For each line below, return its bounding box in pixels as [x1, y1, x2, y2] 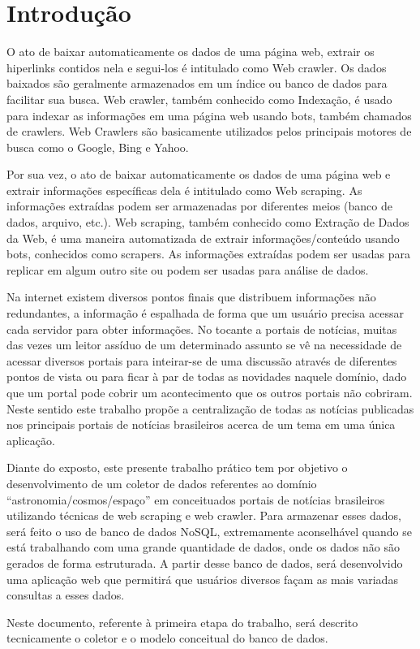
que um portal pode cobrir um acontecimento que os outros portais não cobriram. [6, 384, 413, 400]
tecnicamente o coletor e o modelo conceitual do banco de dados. [6, 630, 328, 647]
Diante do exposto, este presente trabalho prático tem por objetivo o [6, 459, 348, 476]
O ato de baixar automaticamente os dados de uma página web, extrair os [6, 43, 375, 60]
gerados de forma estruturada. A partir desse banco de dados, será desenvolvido [6, 554, 403, 571]
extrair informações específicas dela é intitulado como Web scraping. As [6, 181, 362, 198]
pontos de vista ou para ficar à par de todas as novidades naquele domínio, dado [6, 368, 407, 385]
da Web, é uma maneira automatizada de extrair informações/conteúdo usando [6, 229, 400, 246]
